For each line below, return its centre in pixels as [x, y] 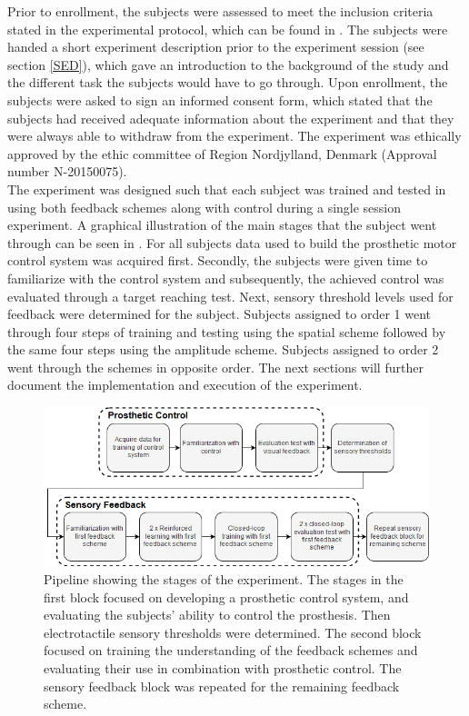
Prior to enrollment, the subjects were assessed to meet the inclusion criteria [220, 11]
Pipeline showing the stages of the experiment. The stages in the [224, 579]
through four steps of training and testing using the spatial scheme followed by [227, 331]
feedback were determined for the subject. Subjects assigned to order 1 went [219, 314]
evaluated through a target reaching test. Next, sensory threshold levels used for [230, 296]
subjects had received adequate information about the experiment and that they [231, 118]
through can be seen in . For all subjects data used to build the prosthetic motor [232, 242]
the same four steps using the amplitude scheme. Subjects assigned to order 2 [223, 349]
